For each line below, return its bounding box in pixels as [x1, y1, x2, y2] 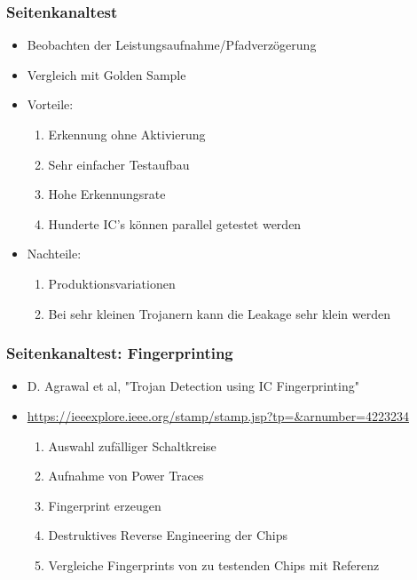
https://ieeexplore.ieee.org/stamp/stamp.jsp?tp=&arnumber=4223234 [27, 406, 410, 425]
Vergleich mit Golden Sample [27, 65, 186, 83]
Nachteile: [27, 244, 82, 263]
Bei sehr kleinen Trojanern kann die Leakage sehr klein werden [48, 304, 390, 322]
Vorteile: [27, 95, 74, 114]
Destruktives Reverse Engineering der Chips [48, 526, 287, 544]
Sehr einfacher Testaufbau [48, 155, 190, 173]
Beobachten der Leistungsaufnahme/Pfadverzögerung [27, 36, 317, 54]
